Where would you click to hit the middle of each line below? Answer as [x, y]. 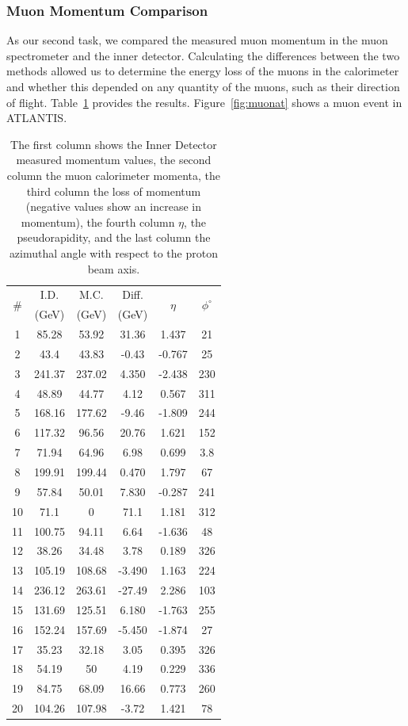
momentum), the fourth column [98, 222]
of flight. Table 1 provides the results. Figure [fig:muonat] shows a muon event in [204, 102]
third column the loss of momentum [114, 191]
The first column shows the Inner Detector [114, 144]
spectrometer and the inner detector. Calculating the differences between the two [203, 55]
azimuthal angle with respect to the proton [113, 252]
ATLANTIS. [37, 118]
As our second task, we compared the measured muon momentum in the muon [197, 40]
